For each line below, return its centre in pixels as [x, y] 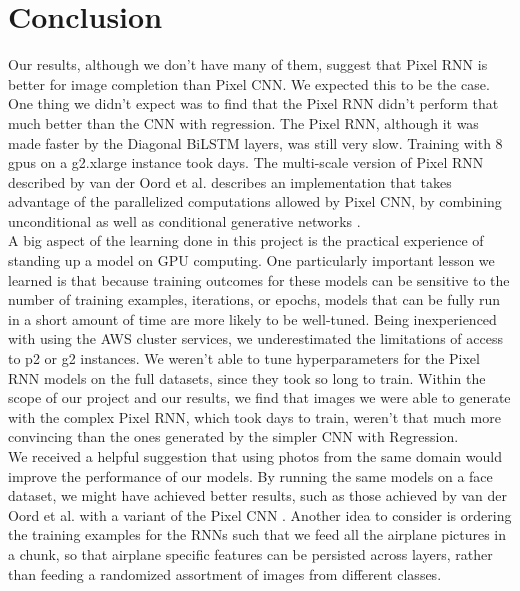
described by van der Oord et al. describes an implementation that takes [230, 181]
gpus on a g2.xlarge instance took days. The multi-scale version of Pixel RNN [246, 162]
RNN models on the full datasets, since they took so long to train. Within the [247, 377]
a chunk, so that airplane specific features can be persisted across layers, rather [250, 553]
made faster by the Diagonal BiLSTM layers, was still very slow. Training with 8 [255, 142]
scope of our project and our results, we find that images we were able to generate [259, 397]
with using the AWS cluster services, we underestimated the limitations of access [255, 338]
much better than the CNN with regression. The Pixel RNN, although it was [243, 122]
